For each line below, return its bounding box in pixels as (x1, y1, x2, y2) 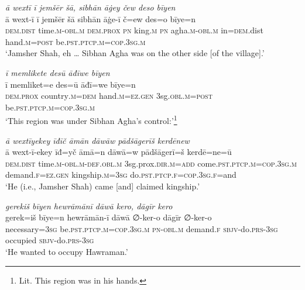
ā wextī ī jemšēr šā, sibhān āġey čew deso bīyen (5, 1, 176, 13)
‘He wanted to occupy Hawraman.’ (5, 245, 128, 257)
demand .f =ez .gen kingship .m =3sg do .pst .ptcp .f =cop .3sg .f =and (5, 168, 237, 181)
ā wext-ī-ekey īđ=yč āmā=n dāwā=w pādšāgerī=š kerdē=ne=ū (5, 146, 232, 158)
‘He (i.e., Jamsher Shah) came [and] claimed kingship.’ (5, 179, 200, 192)
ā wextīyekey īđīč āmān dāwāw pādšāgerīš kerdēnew (5, 134, 190, 146)
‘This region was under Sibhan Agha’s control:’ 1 (5, 113, 177, 126)
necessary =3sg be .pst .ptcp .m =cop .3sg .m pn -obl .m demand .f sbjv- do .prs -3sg (5, 222, 278, 234)
